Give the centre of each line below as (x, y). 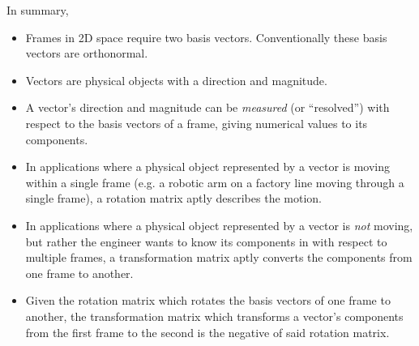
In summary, (38, 10)
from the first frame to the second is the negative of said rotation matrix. (207, 332)
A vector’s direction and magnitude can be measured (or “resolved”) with (207, 107)
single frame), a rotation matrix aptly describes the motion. (173, 198)
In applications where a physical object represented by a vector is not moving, (219, 225)
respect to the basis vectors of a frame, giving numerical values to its (197, 123)
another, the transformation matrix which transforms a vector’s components (214, 316)
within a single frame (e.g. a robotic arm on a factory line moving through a (215, 182)
